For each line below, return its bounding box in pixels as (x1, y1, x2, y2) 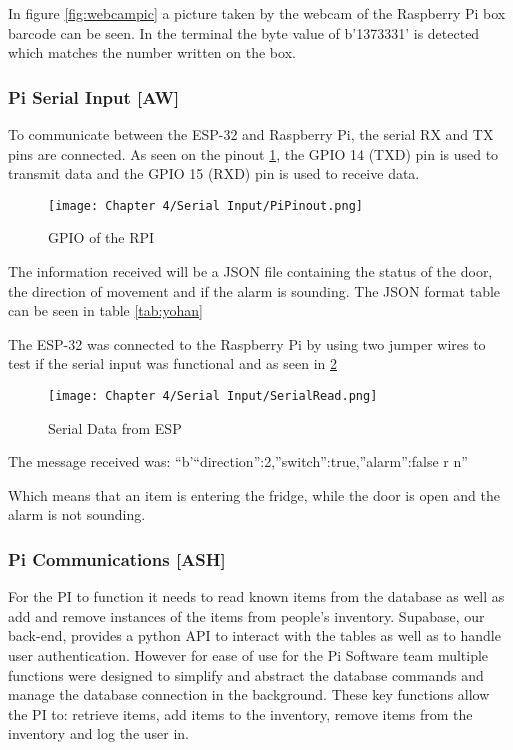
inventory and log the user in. (8, 723, 190, 744)
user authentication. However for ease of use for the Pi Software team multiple (8, 645, 489, 666)
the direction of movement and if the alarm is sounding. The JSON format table (8, 280, 501, 301)
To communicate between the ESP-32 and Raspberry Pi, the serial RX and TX (8, 124, 494, 144)
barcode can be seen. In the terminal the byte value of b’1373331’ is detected (8, 22, 480, 43)
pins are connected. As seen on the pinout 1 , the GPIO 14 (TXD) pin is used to (8, 143, 499, 164)
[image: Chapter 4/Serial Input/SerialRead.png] (48, 389, 378, 403)
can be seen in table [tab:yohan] (8, 300, 203, 321)
